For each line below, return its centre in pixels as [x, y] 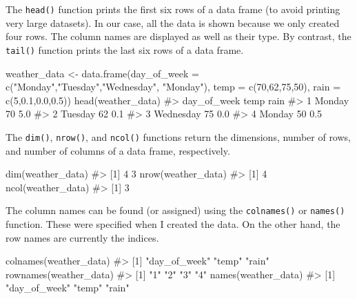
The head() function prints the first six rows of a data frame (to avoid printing [173, 9]
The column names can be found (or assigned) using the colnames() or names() [175, 210]
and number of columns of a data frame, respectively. [118, 150]
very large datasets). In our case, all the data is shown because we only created [173, 22]
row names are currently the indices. [82, 237]
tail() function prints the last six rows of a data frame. [125, 49]
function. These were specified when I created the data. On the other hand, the [173, 223]
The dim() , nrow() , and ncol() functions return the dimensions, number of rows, [178, 136]
